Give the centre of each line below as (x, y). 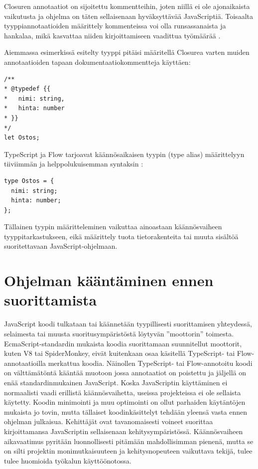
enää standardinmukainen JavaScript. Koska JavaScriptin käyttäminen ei (116, 382)
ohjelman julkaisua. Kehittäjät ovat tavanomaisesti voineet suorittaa (109, 421)
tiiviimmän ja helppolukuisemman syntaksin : (74, 164)
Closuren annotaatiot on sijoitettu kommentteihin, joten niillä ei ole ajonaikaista (127, 6)
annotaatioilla (25, 363)
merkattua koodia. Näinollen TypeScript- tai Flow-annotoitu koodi (150, 363)
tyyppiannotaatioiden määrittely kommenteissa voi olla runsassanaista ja (115, 26)
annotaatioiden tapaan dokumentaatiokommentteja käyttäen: (97, 62)
